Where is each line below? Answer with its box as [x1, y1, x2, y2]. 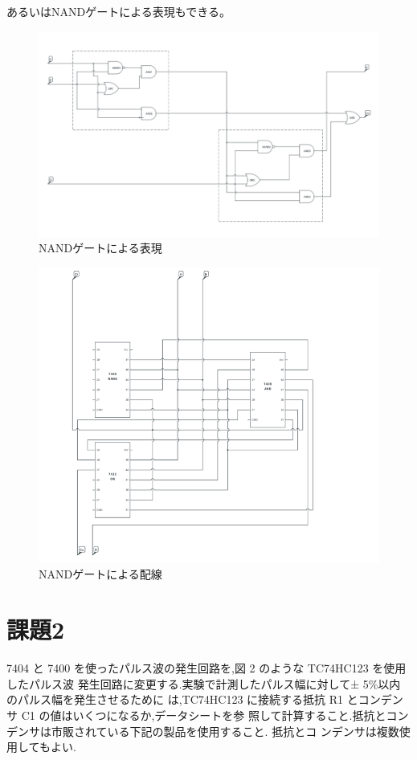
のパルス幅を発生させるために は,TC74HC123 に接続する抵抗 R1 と [6, 691, 358, 708]
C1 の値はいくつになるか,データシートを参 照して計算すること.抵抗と [21, 706, 386, 723]
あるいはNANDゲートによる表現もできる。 [6, 3, 231, 19]
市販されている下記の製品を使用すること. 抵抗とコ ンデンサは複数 [51, 722, 399, 739]
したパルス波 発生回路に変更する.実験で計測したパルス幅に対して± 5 [6, 675, 369, 692]
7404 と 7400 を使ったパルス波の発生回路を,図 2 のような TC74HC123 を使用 [6, 660, 407, 676]
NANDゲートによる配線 [39, 566, 162, 582]
